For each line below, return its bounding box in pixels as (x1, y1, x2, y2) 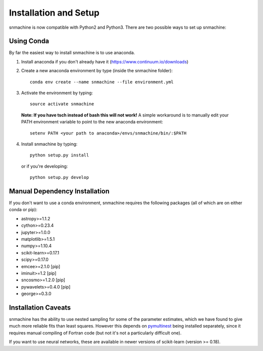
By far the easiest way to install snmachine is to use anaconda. (9, 50, 135, 56)
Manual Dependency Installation (9, 187, 110, 195)
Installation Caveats (9, 303, 71, 312)
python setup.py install (30, 153, 89, 158)
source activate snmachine (30, 101, 94, 107)
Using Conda (9, 37, 50, 45)
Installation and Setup (9, 7, 100, 18)
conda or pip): (9, 207, 38, 213)
